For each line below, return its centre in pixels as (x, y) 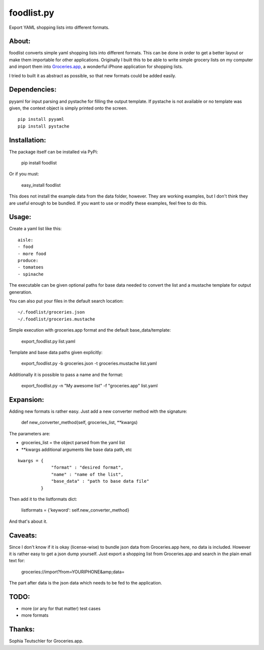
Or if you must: (24, 174)
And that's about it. (28, 521)
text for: (17, 560)
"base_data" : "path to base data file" (100, 481)
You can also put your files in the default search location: (66, 301)
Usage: (20, 217)
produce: (28, 261)
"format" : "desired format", (87, 468)
